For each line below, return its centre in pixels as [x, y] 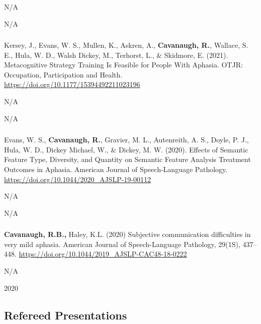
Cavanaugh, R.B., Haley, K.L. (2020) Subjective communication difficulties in [127, 234]
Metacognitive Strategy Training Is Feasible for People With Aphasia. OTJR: [123, 65]
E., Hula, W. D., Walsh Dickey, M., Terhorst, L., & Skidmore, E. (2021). [116, 55]
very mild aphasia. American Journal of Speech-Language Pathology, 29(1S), [122, 244]
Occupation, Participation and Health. [63, 74]
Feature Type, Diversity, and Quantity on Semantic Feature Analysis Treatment [127, 159]
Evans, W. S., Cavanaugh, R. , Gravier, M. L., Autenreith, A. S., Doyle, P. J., [126, 140]
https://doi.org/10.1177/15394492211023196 [72, 84]
